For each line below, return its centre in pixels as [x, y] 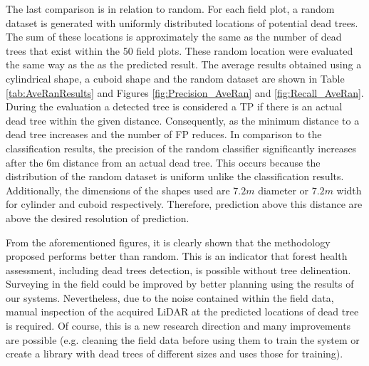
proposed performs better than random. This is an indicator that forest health [177, 256]
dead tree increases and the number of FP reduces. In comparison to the [164, 134]
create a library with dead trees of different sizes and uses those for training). [175, 354]
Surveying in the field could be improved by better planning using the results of [180, 284]
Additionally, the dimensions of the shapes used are [118, 190]
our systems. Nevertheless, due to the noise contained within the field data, [170, 297]
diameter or [284, 190]
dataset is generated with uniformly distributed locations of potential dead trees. [182, 22]
